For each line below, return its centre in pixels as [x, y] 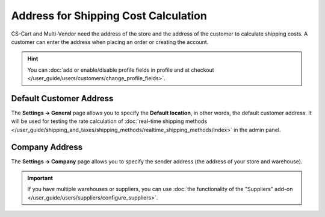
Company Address [47, 147]
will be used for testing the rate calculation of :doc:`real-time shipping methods [109, 121]
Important [40, 178]
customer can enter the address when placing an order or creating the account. [110, 42]
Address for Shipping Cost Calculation [109, 16]
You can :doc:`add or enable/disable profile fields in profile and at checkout [121, 70]
